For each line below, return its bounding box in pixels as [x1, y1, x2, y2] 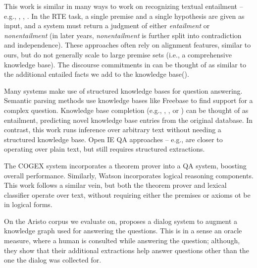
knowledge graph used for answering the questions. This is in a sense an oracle [4, 225, 242, 236]
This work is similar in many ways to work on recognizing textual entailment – [4, 1, 243, 11]
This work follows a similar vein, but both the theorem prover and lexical [4, 180, 227, 190]
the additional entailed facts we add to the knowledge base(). [4, 69, 189, 79]
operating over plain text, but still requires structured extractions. [4, 144, 205, 154]
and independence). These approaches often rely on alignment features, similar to [4, 40, 251, 50]
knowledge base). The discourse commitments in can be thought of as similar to [4, 59, 246, 69]
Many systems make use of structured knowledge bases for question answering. [4, 85, 243, 96]
